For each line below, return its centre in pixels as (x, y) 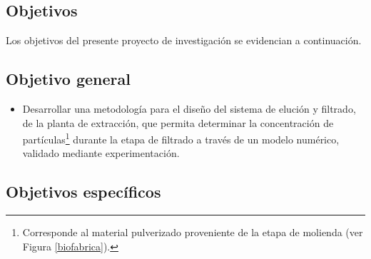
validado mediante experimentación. (101, 153)
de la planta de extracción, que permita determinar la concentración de (178, 122)
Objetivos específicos (83, 192)
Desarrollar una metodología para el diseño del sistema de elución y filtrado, (189, 108)
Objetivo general (68, 79)
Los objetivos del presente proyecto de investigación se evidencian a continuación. (184, 40)
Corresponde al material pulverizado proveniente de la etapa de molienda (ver (193, 232)
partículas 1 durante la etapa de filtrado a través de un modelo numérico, (181, 138)
